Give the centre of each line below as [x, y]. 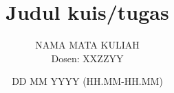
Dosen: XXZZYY [87, 58]
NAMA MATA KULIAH [87, 45]
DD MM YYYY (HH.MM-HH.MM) [87, 81]
